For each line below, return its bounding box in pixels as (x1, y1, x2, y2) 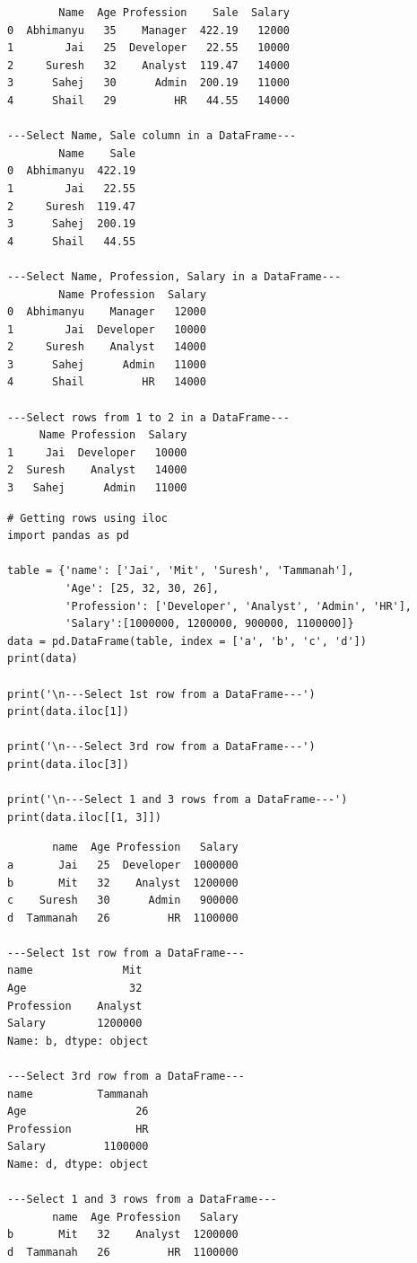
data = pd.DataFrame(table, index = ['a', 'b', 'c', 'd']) (7, 634, 367, 648)
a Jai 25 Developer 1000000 (7, 858, 239, 871)
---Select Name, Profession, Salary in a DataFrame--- (7, 269, 342, 283)
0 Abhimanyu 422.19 (7, 164, 136, 178)
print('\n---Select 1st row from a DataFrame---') (7, 687, 316, 701)
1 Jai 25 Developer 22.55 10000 (7, 41, 290, 55)
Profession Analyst (7, 999, 143, 1012)
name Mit (7, 964, 143, 977)
